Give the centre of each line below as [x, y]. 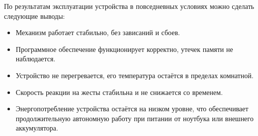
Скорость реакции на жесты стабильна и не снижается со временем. [119, 92]
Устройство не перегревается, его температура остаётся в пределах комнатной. [134, 75]
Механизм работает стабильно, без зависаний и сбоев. [98, 32]
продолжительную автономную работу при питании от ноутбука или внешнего [134, 118]
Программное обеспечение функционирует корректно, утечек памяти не [124, 49]
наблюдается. [36, 59]
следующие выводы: [35, 16]
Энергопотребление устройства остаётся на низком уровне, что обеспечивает [132, 109]
